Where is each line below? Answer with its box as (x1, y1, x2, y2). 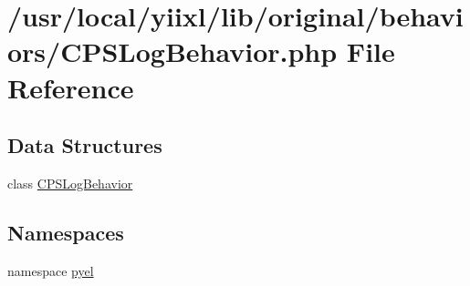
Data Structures (7, 131, 162, 159)
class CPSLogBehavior (7, 173, 133, 192)
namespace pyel (7, 260, 94, 280)
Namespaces (7, 218, 124, 246)
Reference (7, 68, 134, 106)
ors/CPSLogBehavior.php (7, 33, 338, 70)
